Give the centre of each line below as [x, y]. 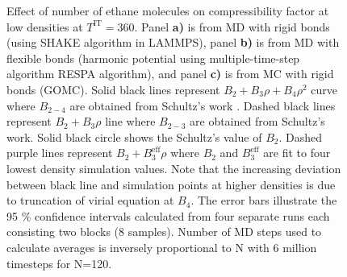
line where [130, 121]
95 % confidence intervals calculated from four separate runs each [168, 215]
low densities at [45, 26]
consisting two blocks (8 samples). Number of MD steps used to [164, 232]
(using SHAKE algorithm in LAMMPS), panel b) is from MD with [173, 42]
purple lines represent [60, 153]
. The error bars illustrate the [264, 200]
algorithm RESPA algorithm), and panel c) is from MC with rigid [170, 74]
